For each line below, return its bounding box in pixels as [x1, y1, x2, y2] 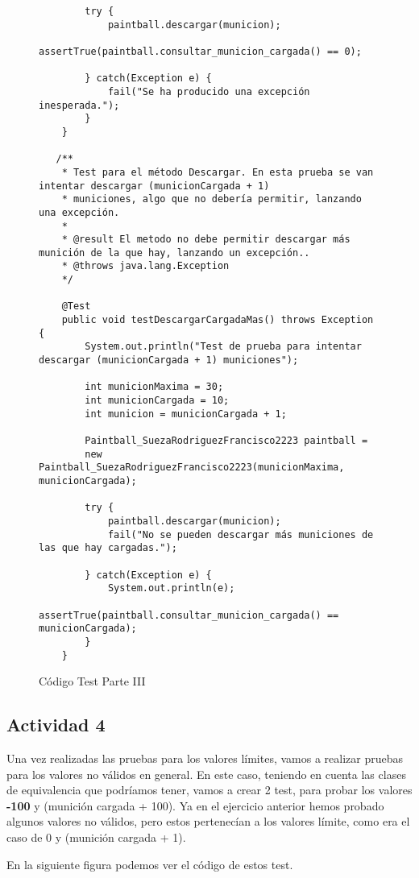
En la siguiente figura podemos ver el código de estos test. [6, 855, 293, 872]
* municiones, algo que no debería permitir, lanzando [61, 193, 362, 205]
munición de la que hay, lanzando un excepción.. [39, 246, 310, 259]
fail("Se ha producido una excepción [107, 85, 310, 97]
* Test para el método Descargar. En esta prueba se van [61, 166, 374, 178]
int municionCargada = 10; [85, 395, 230, 407]
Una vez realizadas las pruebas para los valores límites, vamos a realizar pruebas [6, 749, 403, 766]
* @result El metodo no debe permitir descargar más [61, 234, 351, 246]
